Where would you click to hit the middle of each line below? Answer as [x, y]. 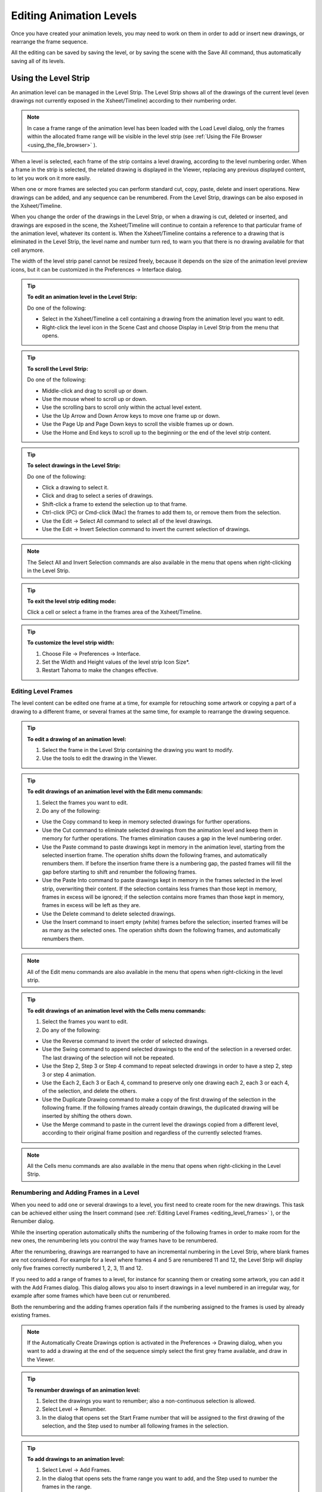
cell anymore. [28, 250]
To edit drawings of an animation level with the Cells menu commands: [116, 1010]
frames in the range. [67, 1487]
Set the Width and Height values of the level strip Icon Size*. [116, 662]
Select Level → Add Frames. [77, 1470]
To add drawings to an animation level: [76, 1459]
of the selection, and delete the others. [89, 1091]
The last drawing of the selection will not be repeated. [108, 1058]
